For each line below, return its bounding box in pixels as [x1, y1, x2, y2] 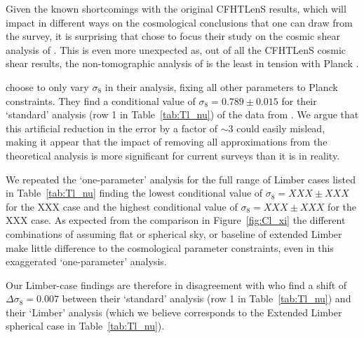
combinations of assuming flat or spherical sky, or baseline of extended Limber [6, 226, 342, 241]
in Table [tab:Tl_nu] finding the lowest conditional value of [6, 185, 263, 200]
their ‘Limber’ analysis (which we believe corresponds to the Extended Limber [6, 304, 342, 319]
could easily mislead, [236, 120, 325, 135]
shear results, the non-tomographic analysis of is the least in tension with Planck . [6, 56, 359, 71]
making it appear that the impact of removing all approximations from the [6, 134, 328, 149]
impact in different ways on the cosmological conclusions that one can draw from [6, 15, 353, 29]
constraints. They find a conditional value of [6, 93, 196, 108]
